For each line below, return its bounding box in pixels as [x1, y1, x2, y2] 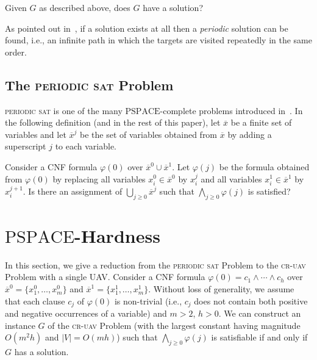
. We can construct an [218, 307, 301, 320]
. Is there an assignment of [23, 184, 123, 197]
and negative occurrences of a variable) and [5, 307, 167, 320]
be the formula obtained [219, 160, 310, 173]
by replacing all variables [52, 172, 146, 185]
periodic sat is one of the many [5, 104, 123, 117]
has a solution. [14, 345, 69, 358]
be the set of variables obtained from [80, 128, 218, 140]
